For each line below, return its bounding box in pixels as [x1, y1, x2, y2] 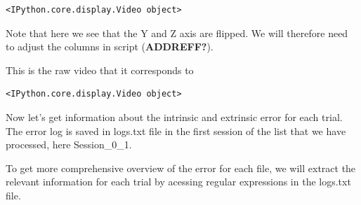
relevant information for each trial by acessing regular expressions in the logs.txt [6, 174, 351, 189]
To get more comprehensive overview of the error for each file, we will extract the [6, 160, 356, 175]
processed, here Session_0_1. [6, 137, 132, 152]
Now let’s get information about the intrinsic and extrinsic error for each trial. [6, 109, 343, 124]
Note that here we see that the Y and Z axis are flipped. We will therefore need [6, 25, 348, 40]
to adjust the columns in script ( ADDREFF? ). [6, 39, 214, 54]
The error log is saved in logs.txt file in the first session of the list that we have [6, 123, 346, 138]
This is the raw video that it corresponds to [6, 62, 194, 77]
